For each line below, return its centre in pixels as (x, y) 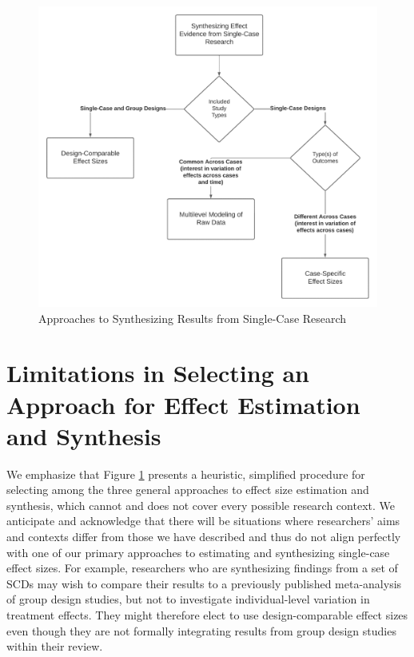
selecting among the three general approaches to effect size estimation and (188, 490)
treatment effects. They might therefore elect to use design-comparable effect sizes (207, 615)
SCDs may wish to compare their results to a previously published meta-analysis (204, 583)
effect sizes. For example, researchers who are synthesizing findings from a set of (202, 568)
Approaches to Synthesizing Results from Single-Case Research (193, 318)
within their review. (55, 646)
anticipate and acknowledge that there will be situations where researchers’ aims (203, 521)
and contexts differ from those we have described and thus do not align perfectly (204, 537)
